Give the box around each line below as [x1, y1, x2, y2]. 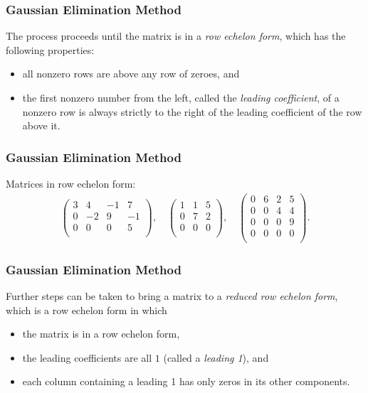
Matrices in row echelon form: [6, 176, 136, 190]
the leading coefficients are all [22, 350, 152, 365]
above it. [22, 118, 61, 133]
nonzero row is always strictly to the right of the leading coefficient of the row [22, 104, 362, 119]
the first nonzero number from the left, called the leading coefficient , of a [22, 90, 340, 104]
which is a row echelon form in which [6, 302, 167, 317]
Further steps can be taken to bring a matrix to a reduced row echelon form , [6, 289, 338, 303]
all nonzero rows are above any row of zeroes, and [22, 66, 240, 81]
